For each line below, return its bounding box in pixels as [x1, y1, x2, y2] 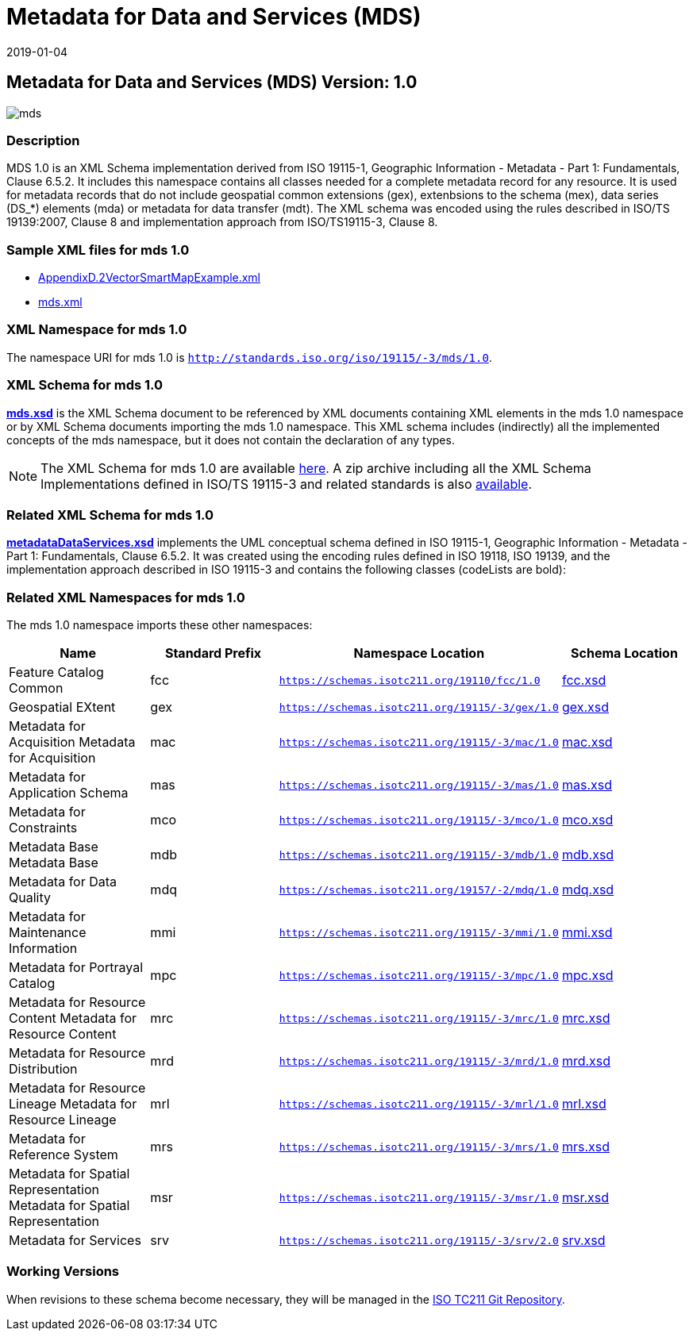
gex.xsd [561, 699, 610, 716]
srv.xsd [561, 1232, 606, 1249]
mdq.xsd [561, 882, 614, 898]
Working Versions [6, 1263, 120, 1280]
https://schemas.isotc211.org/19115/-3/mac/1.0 [279, 736, 559, 748]
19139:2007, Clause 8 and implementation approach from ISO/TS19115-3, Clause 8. [6, 215, 438, 229]
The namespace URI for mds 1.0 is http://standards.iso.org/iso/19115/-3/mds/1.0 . [6, 350, 492, 364]
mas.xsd [561, 777, 612, 793]
